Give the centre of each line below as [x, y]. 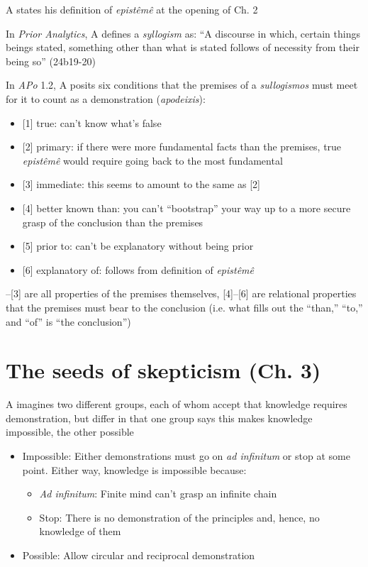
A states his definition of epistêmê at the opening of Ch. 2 [132, 9]
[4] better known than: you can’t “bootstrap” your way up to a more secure [186, 208]
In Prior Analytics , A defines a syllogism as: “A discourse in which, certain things [183, 33]
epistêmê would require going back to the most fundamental [152, 160]
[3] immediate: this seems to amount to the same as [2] [141, 184]
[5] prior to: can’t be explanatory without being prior [138, 246]
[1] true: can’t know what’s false [92, 122]
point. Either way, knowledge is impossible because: [134, 469]
